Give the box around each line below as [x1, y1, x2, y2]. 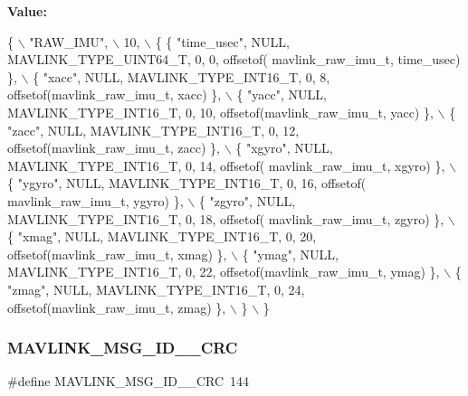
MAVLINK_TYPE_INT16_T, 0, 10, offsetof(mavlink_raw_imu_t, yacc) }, [7, 102, 434, 121]
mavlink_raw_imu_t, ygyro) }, [7, 191, 184, 210]
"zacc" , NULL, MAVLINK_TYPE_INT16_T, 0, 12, [7, 120, 300, 139]
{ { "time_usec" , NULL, [155, 32, 290, 51]
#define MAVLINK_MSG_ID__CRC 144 [7, 372, 250, 391]
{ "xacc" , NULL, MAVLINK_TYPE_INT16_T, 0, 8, [33, 67, 330, 86]
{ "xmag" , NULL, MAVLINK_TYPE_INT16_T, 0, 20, [7, 227, 317, 246]
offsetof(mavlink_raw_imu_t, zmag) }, [7, 297, 226, 316]
